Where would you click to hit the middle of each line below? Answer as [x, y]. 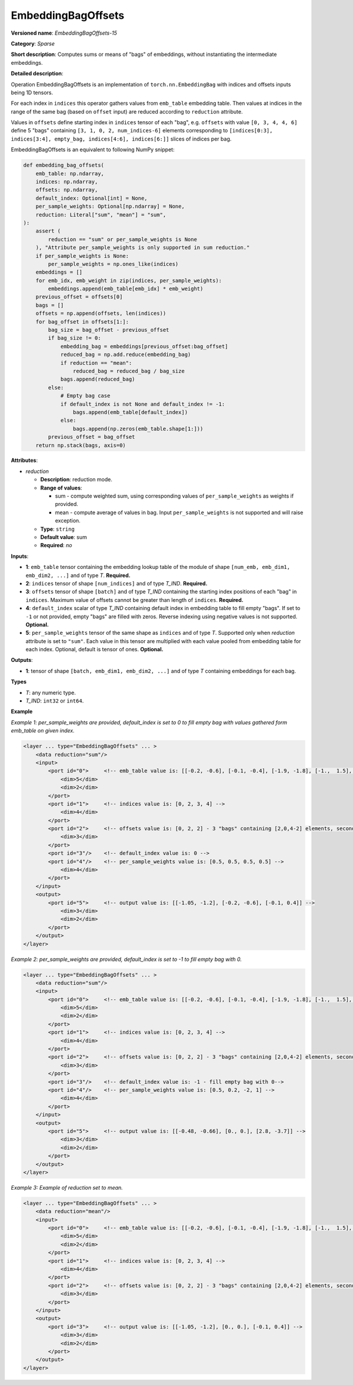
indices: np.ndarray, [67, 182]
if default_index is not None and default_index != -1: [143, 404]
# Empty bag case [85, 396]
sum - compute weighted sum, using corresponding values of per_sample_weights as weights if [174, 496]
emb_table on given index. [43, 731]
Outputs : [22, 660]
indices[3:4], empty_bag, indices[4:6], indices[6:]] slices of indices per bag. [121, 139]
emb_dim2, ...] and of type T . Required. [78, 575]
